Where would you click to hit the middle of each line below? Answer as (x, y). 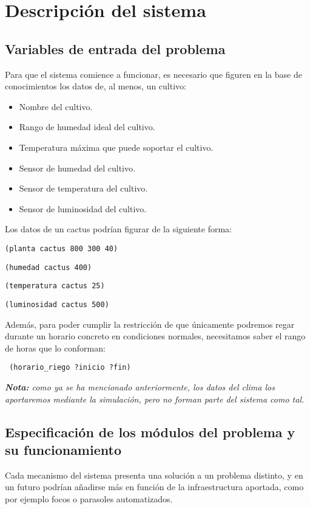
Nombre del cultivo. (56, 106)
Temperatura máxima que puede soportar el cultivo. (116, 147)
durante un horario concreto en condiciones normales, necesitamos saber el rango (155, 336)
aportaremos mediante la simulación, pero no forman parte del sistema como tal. (155, 399)
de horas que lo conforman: (55, 348)
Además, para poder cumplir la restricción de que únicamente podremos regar (150, 324)
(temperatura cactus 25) (55, 286)
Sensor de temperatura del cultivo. (83, 188)
